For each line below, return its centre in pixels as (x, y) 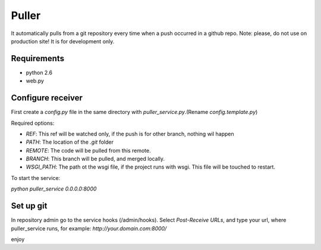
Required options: (33, 123)
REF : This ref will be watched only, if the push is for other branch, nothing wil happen (130, 134)
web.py (35, 81)
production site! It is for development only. (63, 41)
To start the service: (36, 178)
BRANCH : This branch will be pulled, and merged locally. (95, 159)
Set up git (29, 206)
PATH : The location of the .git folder (70, 142)
